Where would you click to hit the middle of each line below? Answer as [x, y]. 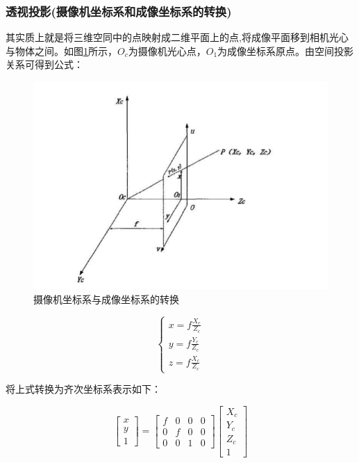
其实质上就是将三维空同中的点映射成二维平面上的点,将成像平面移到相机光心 [177, 37]
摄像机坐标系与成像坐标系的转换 [106, 299]
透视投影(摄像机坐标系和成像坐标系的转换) [119, 11]
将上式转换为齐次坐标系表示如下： [83, 389]
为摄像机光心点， [167, 50]
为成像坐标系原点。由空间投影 [286, 50]
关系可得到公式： [44, 64]
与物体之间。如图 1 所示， [61, 50]
